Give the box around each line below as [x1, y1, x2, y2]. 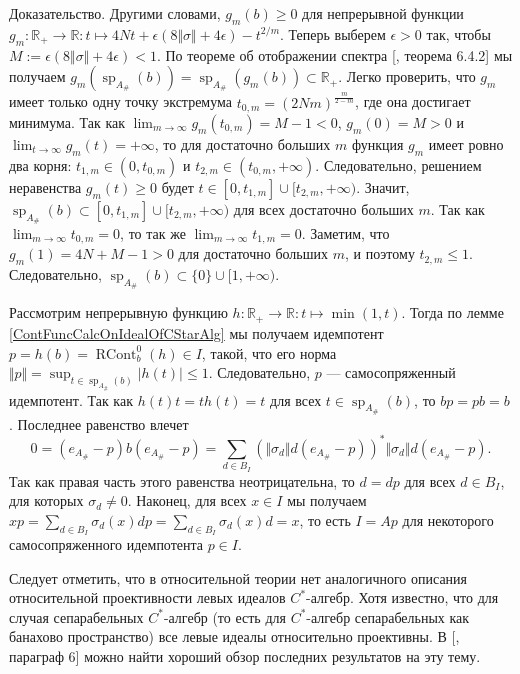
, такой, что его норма [201, 342, 337, 363]
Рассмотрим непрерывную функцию [9, 302, 228, 323]
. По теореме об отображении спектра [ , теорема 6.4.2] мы [156, 44, 513, 65]
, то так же [120, 223, 186, 243]
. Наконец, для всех [127, 490, 247, 511]
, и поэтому [344, 243, 415, 264]
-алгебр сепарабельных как [306, 606, 470, 627]
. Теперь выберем [280, 23, 386, 44]
